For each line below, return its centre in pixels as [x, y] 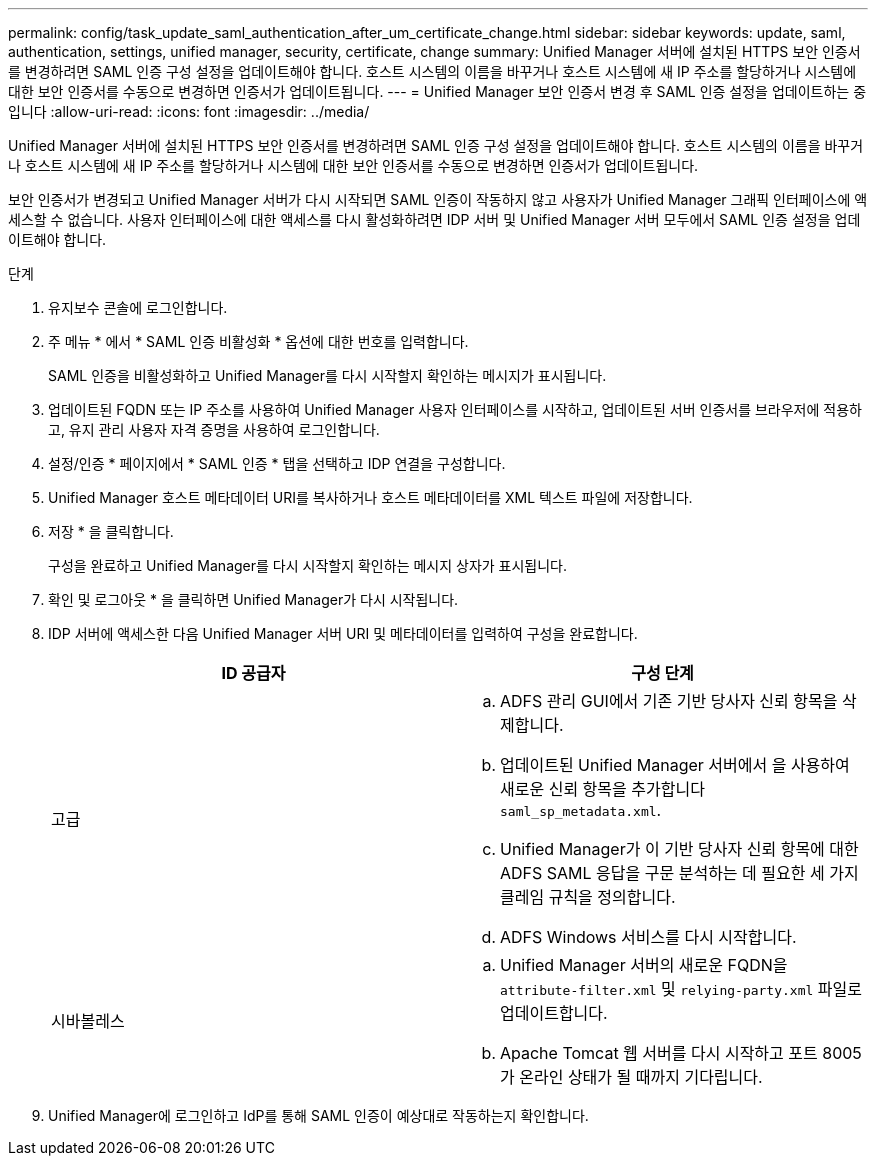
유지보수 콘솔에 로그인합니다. [138, 307]
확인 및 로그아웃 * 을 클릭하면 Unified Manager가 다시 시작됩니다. [253, 599]
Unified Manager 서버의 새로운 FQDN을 [644, 965]
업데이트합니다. [554, 1013]
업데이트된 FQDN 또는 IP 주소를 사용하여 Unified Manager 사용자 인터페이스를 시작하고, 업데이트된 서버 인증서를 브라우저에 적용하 [455, 409]
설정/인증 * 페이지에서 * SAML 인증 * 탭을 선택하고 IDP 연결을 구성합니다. [277, 463]
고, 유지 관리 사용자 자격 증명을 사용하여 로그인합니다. [214, 429]
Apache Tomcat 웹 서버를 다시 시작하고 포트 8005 [681, 1053]
